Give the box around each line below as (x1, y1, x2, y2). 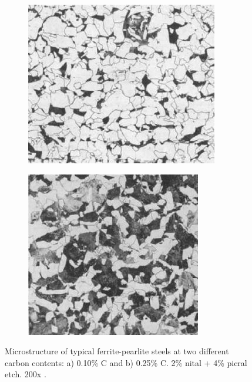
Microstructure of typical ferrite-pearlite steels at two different (5, 345, 229, 357)
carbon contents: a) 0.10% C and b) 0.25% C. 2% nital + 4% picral (5, 356, 247, 368)
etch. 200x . (5, 368, 46, 380)
